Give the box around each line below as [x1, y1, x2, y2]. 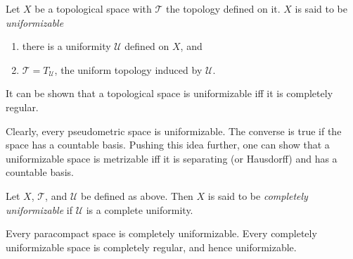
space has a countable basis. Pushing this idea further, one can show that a [6, 137, 330, 152]
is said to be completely [207, 188, 308, 203]
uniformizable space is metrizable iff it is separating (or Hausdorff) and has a [6, 151, 338, 165]
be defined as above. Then [80, 188, 193, 203]
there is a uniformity [22, 39, 111, 53]
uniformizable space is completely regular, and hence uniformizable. [6, 239, 297, 254]
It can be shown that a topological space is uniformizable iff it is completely [6, 86, 333, 101]
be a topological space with [34, 1, 152, 15]
